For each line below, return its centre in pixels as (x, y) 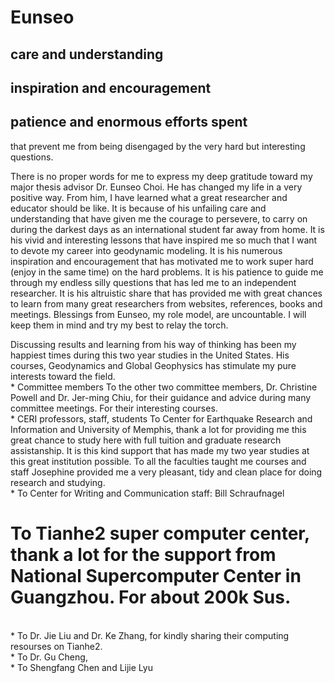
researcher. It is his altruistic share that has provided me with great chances (166, 293)
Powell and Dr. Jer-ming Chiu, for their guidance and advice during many (161, 397)
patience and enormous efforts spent (129, 122)
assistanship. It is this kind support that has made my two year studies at (160, 450)
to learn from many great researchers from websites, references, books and (166, 303)
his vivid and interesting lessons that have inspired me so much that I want (164, 240)
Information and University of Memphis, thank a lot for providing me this (158, 429)
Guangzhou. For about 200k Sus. (151, 597)
